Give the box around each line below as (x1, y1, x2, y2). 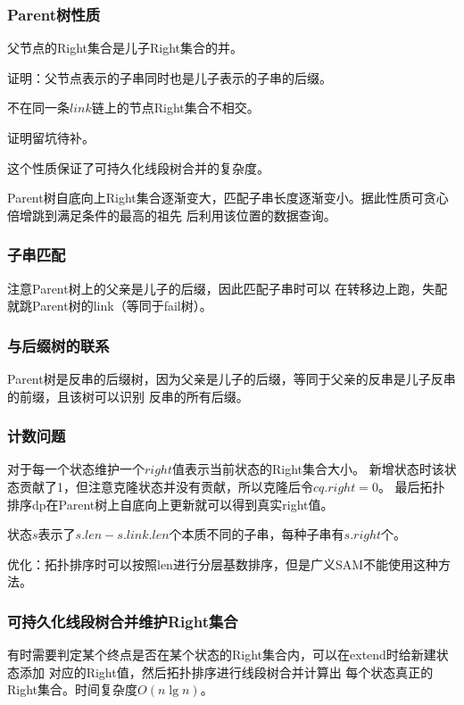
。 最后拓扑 (377, 477, 445, 495)
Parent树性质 (7, 3, 101, 25)
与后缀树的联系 (7, 334, 110, 356)
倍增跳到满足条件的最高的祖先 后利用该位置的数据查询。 (7, 205, 336, 224)
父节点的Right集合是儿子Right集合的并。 (7, 38, 244, 57)
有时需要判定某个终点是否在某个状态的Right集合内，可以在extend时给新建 (7, 645, 436, 664)
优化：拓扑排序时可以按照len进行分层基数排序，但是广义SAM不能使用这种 (7, 554, 439, 573)
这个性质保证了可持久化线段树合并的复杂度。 (7, 158, 269, 177)
